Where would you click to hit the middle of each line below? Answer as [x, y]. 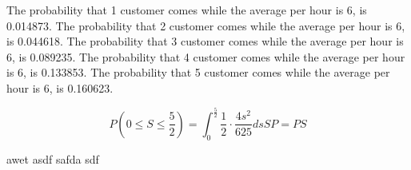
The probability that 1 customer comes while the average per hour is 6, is [187, 10]
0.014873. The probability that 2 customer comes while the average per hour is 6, [206, 25]
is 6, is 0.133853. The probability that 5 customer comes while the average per [198, 72]
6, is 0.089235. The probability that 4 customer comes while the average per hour [206, 56]
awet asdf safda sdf [53, 158]
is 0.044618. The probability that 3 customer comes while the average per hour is [205, 41]
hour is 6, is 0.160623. [60, 87]
